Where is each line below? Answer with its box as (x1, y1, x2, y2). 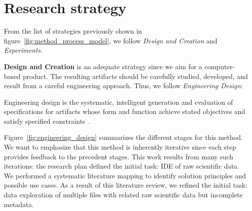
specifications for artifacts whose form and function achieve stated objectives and (4, 106, 246, 116)
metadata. (4, 199, 34, 209)
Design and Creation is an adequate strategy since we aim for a (4, 61, 202, 71)
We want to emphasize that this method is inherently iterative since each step (4, 142, 236, 152)
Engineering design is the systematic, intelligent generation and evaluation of (4, 96, 233, 107)
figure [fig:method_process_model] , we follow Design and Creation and (4, 35, 217, 45)
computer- (204, 61, 235, 71)
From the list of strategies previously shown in (4, 26, 142, 36)
